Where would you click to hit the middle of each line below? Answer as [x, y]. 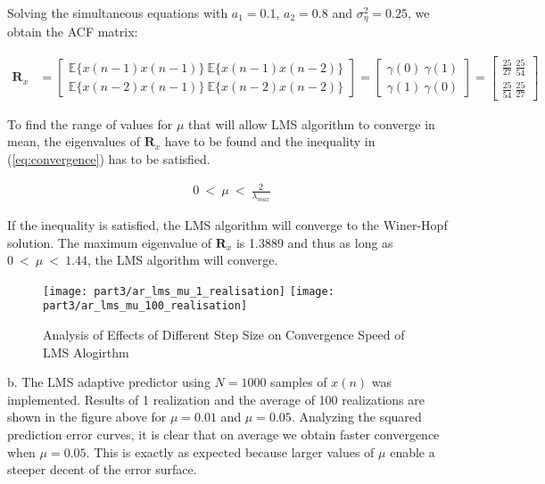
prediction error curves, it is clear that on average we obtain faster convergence [223, 434]
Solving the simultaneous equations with [118, 12]
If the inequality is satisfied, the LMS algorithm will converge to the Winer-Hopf [227, 224]
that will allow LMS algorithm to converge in [312, 123]
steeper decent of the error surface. [102, 469]
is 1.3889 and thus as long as [314, 242]
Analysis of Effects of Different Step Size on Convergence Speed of [224, 334]
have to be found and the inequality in [270, 141]
